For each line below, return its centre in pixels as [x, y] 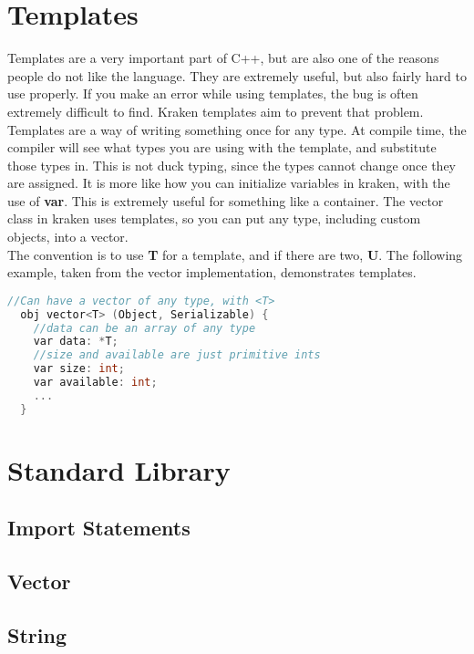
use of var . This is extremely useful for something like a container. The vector [226, 200]
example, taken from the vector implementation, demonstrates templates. [212, 272]
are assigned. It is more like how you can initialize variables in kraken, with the [229, 183]
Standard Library [119, 469]
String [37, 635]
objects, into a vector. [68, 237]
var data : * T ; [76, 342]
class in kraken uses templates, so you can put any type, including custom [214, 218]
